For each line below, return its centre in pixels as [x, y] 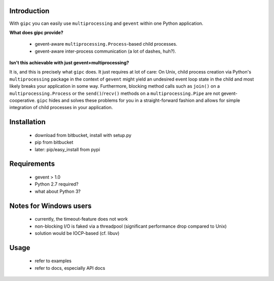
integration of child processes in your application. [61, 108]
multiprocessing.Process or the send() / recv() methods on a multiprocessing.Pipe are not [115, 93]
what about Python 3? [58, 191]
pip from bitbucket [54, 143]
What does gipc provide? [36, 32]
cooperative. [23, 100]
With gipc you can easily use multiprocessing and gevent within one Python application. [106, 23]
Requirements [32, 164]
